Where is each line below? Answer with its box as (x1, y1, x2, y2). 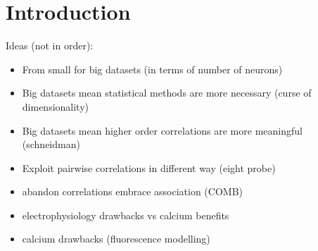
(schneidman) (22, 137, 80, 152)
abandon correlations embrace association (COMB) (22, 184, 243, 199)
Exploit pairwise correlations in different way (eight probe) (22, 160, 276, 175)
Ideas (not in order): (6, 38, 94, 53)
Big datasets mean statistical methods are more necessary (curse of (22, 85, 312, 100)
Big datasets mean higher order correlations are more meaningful (22, 123, 303, 137)
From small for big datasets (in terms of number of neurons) (22, 61, 283, 76)
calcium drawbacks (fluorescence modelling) (22, 231, 210, 246)
